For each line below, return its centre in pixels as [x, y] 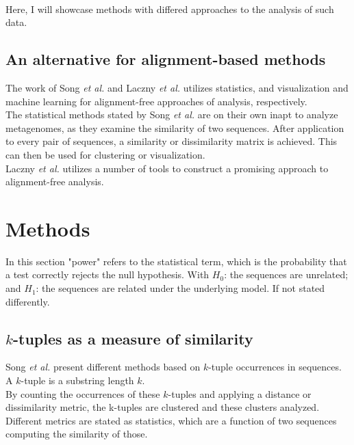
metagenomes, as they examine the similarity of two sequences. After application [175, 127]
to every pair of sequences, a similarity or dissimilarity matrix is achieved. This [172, 141]
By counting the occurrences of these [83, 393]
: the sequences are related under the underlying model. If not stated [180, 288]
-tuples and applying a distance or [240, 393]
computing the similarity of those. [77, 434]
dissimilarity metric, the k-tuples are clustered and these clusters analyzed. [163, 407]
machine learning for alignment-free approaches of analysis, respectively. [156, 101]
